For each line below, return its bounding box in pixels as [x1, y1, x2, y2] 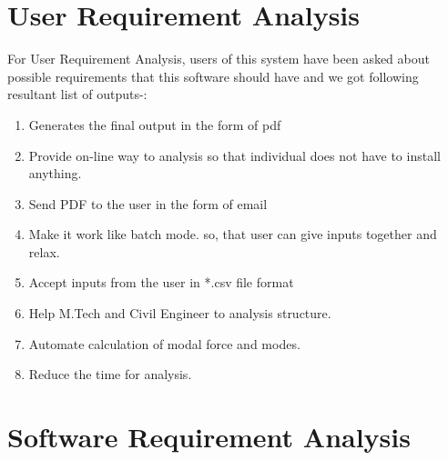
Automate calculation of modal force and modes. [28, 334, 300, 353]
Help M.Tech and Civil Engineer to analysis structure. [28, 304, 331, 323]
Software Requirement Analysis [7, 418, 411, 455]
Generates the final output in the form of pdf [28, 115, 281, 134]
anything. [28, 164, 82, 183]
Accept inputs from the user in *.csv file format [28, 273, 294, 292]
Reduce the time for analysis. [28, 365, 192, 384]
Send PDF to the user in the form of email [28, 194, 268, 213]
